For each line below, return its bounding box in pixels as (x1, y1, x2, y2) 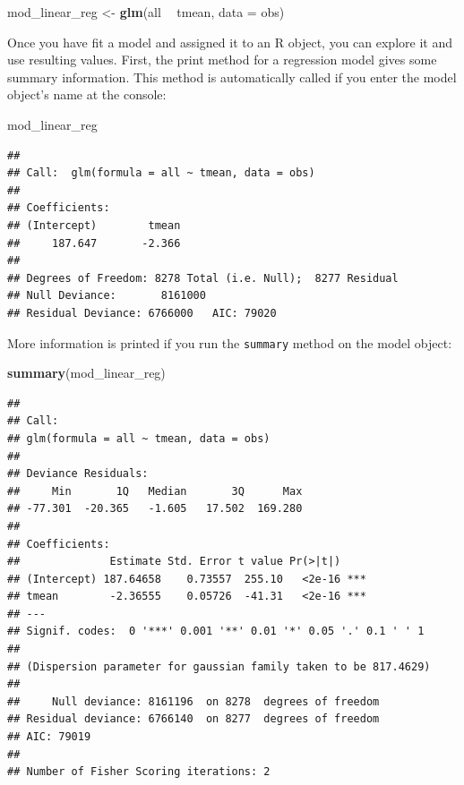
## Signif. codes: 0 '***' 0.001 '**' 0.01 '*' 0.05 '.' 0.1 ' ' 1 (7, 625, 425, 638)
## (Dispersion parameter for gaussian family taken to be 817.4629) (7, 660, 431, 673)
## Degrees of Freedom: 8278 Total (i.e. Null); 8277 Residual (7, 271, 399, 285)
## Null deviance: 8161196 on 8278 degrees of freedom (7, 695, 380, 708)
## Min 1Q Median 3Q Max (7, 484, 303, 498)
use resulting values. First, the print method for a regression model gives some (7, 50, 437, 69)
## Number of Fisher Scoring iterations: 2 (7, 765, 271, 779)
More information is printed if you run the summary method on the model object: (7, 333, 452, 352)
